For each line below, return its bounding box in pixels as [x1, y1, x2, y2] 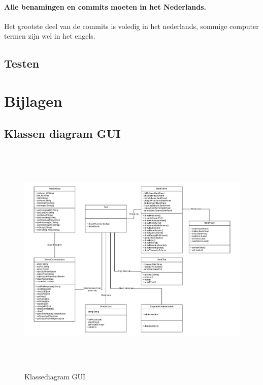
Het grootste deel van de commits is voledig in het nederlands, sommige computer [4, 20, 259, 31]
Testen [4, 55, 40, 71]
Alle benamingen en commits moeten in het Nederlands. [4, 1, 206, 12]
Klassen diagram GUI [4, 125, 121, 141]
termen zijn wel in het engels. [4, 31, 95, 41]
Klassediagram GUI [24, 371, 86, 381]
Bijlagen [4, 90, 62, 111]
